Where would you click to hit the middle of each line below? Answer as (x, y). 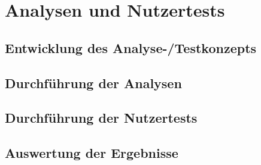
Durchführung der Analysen (93, 82)
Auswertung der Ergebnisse (92, 153)
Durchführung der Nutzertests (101, 118)
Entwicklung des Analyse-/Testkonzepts (131, 47)
